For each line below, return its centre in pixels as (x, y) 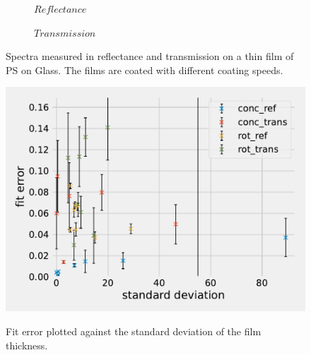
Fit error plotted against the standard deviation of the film (134, 331)
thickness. (27, 345)
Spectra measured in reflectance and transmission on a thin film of (150, 56)
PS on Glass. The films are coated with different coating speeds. (145, 70)
